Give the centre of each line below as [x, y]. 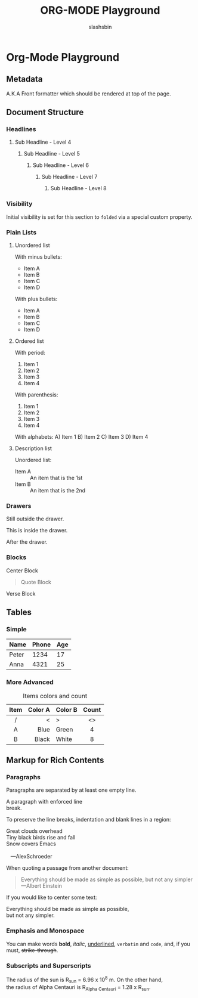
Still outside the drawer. [35, 519]
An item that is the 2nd [58, 491]
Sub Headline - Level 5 [52, 154]
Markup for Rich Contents [55, 760]
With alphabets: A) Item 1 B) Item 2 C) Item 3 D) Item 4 [81, 437]
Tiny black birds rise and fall [41, 838]
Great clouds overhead [34, 831]
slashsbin [100, 27]
